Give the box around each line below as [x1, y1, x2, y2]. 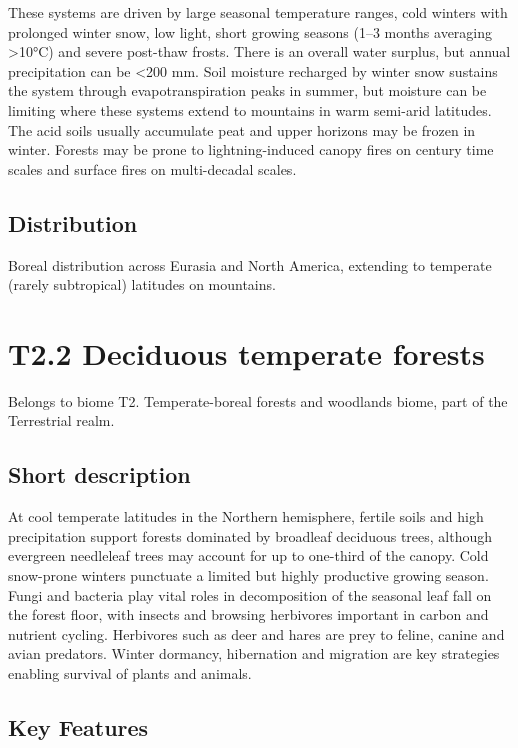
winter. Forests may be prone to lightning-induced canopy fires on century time [8, 139, 494, 160]
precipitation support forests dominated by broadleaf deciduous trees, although [8, 525, 493, 546]
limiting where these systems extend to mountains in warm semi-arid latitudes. [8, 99, 492, 120]
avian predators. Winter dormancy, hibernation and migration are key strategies [8, 643, 500, 664]
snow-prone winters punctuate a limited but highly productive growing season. [8, 565, 489, 586]
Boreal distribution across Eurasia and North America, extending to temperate [8, 254, 492, 275]
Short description [8, 459, 191, 490]
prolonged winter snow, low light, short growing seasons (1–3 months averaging [8, 21, 493, 42]
